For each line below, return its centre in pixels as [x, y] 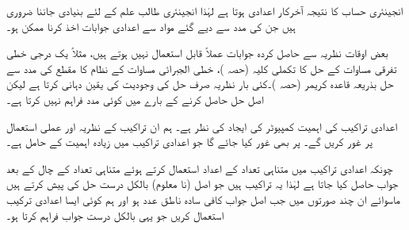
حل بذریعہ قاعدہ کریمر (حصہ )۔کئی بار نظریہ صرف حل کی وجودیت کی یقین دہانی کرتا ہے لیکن [200, 84]
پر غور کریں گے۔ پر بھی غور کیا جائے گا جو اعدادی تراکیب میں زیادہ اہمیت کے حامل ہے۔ [189, 142]
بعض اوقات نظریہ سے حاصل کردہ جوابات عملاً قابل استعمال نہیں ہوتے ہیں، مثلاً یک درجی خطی [197, 53]
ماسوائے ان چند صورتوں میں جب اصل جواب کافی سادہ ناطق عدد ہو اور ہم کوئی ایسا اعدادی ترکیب [203, 199]
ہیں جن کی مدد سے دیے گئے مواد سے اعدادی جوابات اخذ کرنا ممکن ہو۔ [151, 26]
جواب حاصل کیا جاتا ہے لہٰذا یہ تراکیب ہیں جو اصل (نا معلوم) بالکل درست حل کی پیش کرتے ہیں [203, 184]
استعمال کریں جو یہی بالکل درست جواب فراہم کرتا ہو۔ [115, 215]
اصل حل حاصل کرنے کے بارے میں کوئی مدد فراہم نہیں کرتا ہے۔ [135, 99]
